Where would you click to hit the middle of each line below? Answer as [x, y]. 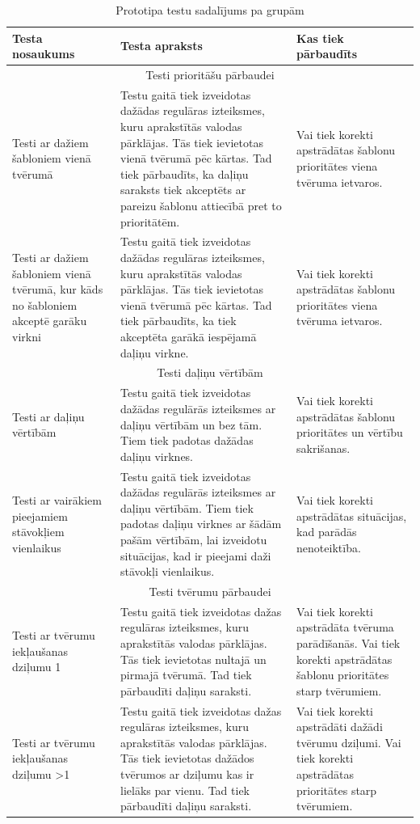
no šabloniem [45, 304]
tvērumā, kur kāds [58, 289]
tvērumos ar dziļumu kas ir [187, 773]
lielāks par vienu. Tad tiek [185, 790]
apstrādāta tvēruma [345, 627]
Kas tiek [320, 38]
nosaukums [44, 54]
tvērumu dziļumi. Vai [349, 742]
